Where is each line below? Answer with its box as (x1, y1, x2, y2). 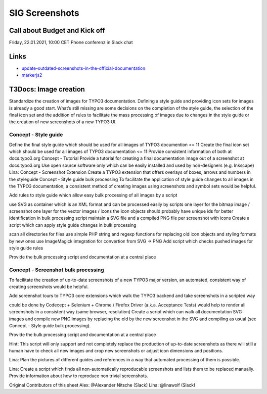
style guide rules (9, 245, 44, 251)
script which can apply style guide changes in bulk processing (9, 222, 136, 228)
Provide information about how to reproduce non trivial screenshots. (9, 373, 148, 379)
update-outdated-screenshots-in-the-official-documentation (21, 65, 146, 71)
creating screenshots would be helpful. (9, 284, 89, 290)
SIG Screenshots (9, 7, 80, 18)
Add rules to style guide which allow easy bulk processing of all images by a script (9, 192, 178, 198)
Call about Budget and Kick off (9, 26, 105, 35)
